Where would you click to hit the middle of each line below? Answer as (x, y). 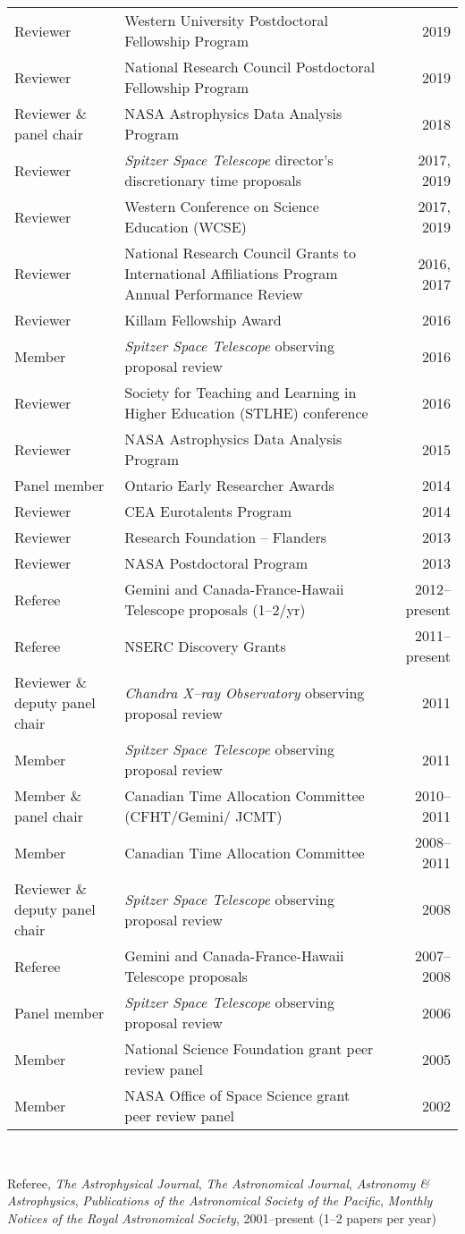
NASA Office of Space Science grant (237, 1095)
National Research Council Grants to (241, 253)
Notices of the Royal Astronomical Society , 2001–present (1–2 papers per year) (222, 1217)
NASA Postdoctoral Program (216, 563)
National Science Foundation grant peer (249, 1048)
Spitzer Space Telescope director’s (229, 160)
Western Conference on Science (222, 206)
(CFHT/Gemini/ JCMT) (203, 816)
